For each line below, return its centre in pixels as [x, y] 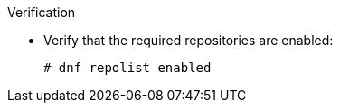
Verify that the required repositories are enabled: [189, 40]
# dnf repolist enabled [127, 68]
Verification [42, 12]
